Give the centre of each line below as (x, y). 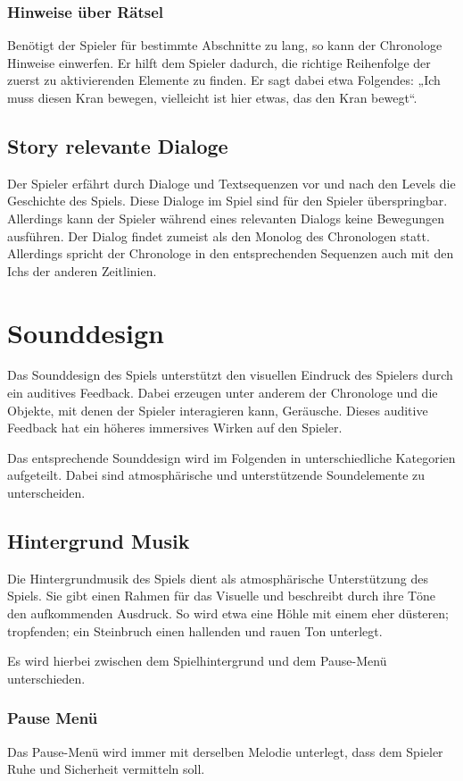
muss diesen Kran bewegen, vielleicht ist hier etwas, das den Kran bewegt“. (212, 97)
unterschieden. (46, 678)
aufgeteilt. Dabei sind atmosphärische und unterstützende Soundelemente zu (216, 475)
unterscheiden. (46, 493)
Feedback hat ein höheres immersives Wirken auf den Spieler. (175, 428)
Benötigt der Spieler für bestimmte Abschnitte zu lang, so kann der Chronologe (225, 45)
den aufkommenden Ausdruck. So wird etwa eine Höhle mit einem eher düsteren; (228, 613)
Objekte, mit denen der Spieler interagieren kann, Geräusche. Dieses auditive (218, 410)
